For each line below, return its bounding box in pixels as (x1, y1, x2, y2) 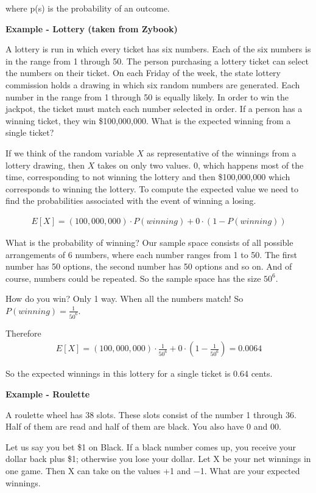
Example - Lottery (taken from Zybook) (5, 22, 178, 35)
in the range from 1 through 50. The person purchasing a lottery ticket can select (5, 54, 309, 67)
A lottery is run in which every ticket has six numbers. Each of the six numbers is (5, 43, 311, 55)
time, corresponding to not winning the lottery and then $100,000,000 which (5, 170, 290, 183)
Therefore (5, 326, 41, 339)
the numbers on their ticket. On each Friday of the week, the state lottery (5, 66, 281, 79)
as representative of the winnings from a (146, 146, 297, 159)
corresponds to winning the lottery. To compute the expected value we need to (5, 182, 298, 195)
